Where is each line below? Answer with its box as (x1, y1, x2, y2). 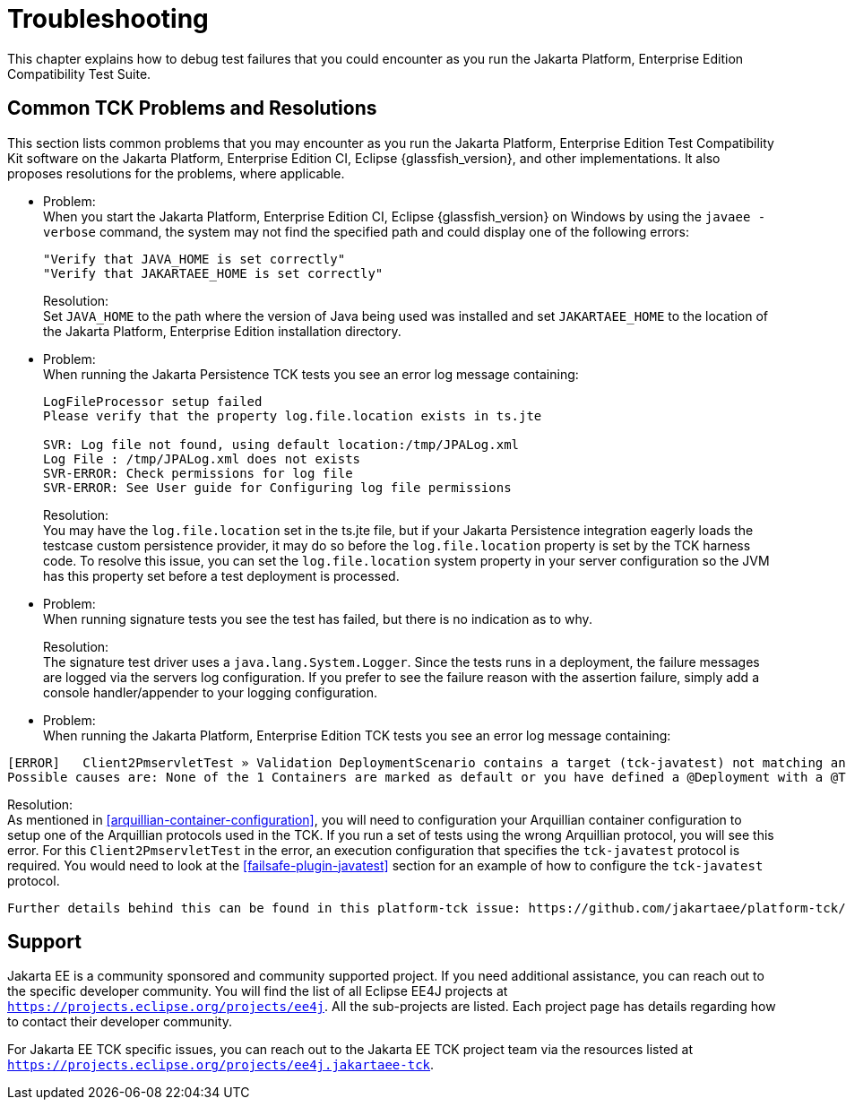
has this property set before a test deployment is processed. (43, 567, 400, 584)
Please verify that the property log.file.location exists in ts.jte (43, 408, 542, 423)
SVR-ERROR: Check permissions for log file (43, 465, 353, 480)
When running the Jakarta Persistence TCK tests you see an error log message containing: (43, 366, 579, 382)
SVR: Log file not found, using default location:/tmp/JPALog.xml (43, 437, 520, 452)
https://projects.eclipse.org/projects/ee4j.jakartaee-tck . (7, 1057, 435, 1073)
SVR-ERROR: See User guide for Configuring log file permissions (43, 480, 512, 495)
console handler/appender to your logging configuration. (43, 684, 377, 700)
